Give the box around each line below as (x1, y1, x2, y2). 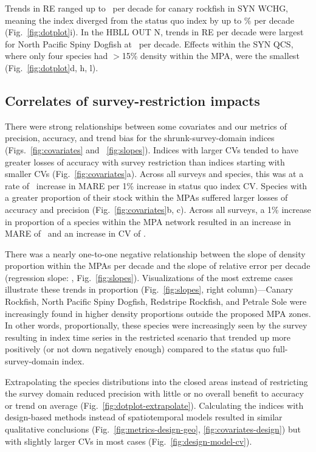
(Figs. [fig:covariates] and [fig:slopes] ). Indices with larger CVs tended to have (5, 143, 299, 156)
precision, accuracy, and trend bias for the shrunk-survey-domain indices (5, 131, 275, 144)
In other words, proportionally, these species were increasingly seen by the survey (5, 319, 307, 332)
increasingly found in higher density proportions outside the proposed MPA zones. (5, 307, 311, 319)
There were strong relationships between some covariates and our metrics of (5, 119, 287, 132)
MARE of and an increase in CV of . (5, 227, 146, 240)
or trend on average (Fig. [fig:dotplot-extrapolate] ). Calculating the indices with (5, 398, 304, 411)
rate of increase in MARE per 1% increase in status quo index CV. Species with (5, 179, 307, 192)
